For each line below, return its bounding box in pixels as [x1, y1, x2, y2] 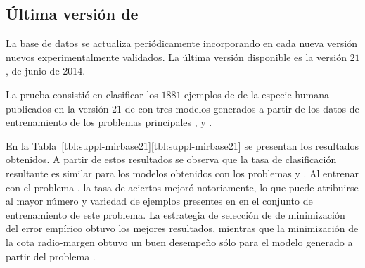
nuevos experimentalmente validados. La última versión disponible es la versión [6, 49, 347, 64]
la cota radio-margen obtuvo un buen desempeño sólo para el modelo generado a [6, 234, 353, 249]
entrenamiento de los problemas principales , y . [6, 115, 212, 129]
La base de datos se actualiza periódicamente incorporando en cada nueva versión [6, 36, 357, 51]
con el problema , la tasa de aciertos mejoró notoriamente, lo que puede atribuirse [6, 179, 359, 194]
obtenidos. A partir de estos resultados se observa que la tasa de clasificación [6, 152, 337, 167]
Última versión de [6, 3, 139, 25]
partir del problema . [6, 248, 96, 263]
